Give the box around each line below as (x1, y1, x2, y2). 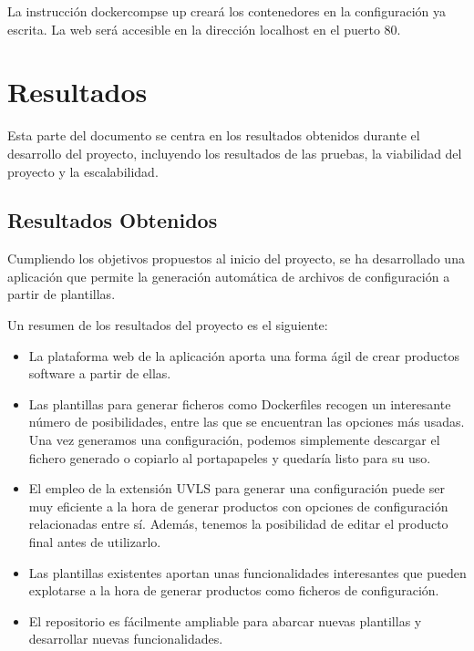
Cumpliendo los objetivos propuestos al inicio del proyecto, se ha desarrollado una (7, 249, 465, 268)
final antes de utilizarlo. (28, 532, 161, 552)
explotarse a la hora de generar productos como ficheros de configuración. (28, 581, 439, 600)
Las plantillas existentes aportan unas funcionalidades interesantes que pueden (28, 563, 467, 582)
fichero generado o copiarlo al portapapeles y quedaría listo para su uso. (28, 448, 431, 467)
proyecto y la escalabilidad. (7, 161, 159, 181)
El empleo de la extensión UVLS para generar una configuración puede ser (28, 479, 445, 498)
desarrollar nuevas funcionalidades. (28, 629, 223, 648)
